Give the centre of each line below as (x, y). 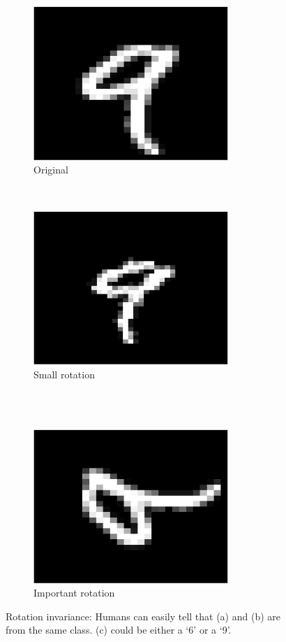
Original (51, 170)
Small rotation (64, 374)
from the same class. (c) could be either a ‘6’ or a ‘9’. (119, 630)
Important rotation (74, 593)
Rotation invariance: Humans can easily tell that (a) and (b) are (143, 616)
